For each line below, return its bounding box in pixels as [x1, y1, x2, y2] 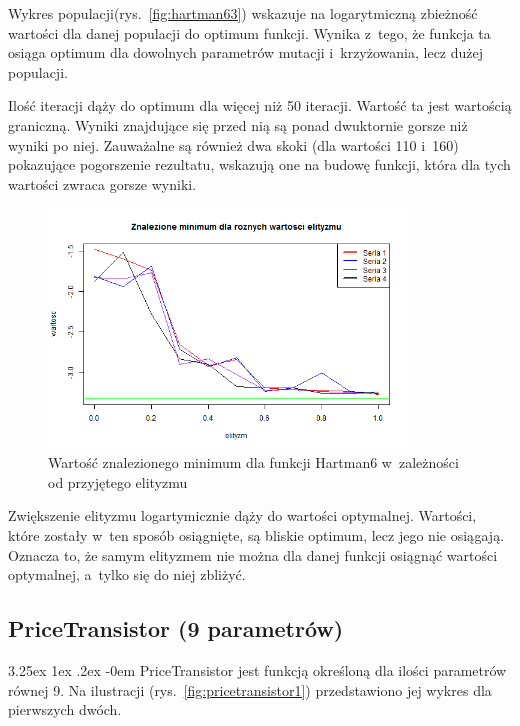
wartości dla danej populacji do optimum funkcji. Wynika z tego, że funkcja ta [8, 22, 491, 43]
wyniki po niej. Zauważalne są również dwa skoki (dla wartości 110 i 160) [8, 134, 459, 155]
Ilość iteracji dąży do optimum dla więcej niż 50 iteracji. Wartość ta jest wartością [8, 95, 512, 116]
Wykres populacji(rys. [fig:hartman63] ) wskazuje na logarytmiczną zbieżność [8, 3, 478, 23]
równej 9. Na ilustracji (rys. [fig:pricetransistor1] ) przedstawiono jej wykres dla [8, 679, 492, 700]
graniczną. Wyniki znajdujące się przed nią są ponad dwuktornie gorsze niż [8, 114, 468, 135]
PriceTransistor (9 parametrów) [8, 613, 344, 644]
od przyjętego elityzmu [48, 471, 188, 492]
